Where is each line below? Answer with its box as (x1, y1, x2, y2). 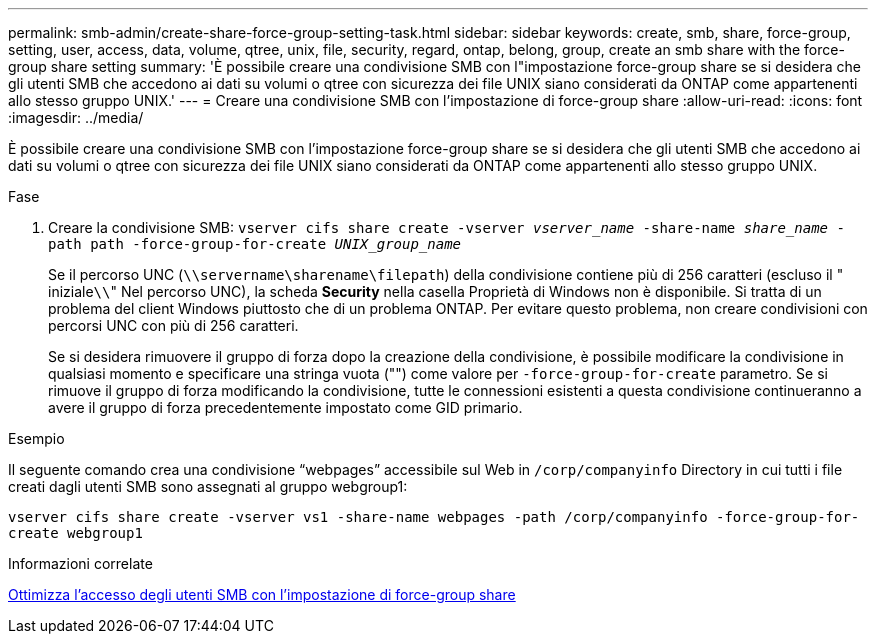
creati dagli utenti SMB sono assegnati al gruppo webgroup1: (8, 478, 408, 495)
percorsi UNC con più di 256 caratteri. (48, 317, 299, 334)
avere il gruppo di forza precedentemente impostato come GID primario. (48, 399, 523, 416)
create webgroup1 (8, 525, 143, 541)
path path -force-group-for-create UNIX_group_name (48, 236, 462, 252)
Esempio (8, 430, 65, 447)
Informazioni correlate (8, 555, 153, 572)
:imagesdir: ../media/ (8, 109, 144, 126)
